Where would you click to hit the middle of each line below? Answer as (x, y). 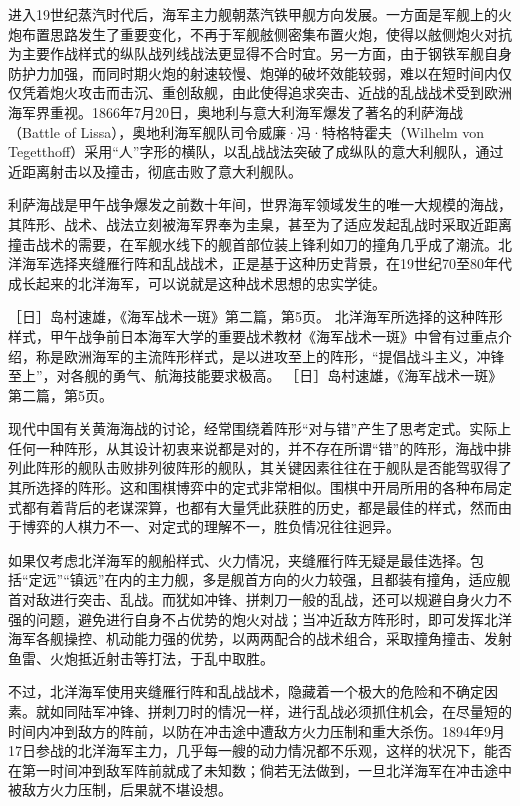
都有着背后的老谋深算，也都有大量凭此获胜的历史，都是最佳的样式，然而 (259, 506)
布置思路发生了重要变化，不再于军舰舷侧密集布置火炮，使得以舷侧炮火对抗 (266, 33)
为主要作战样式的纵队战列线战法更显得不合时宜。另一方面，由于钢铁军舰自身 (260, 53)
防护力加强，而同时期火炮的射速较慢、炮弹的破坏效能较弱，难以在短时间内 (253, 72)
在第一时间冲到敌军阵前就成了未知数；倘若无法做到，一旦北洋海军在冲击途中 (260, 769)
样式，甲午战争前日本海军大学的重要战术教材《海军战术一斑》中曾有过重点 (253, 335)
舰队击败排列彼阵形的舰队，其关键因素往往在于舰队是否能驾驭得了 (294, 467)
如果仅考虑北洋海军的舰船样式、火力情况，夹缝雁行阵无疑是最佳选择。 (239, 559)
